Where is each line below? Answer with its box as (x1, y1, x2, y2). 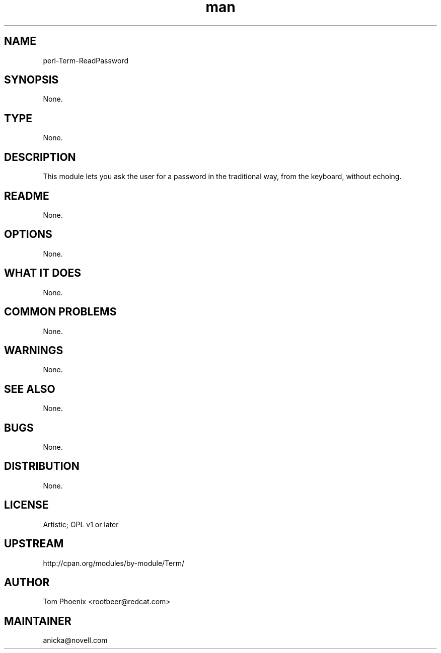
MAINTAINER (4, 614, 71, 627)
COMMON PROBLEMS (4, 305, 117, 318)
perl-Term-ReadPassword (43, 56, 129, 65)
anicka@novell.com (43, 636, 108, 645)
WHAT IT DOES (4, 267, 82, 280)
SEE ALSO (4, 382, 55, 395)
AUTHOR (4, 576, 50, 589)
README (4, 189, 49, 202)
